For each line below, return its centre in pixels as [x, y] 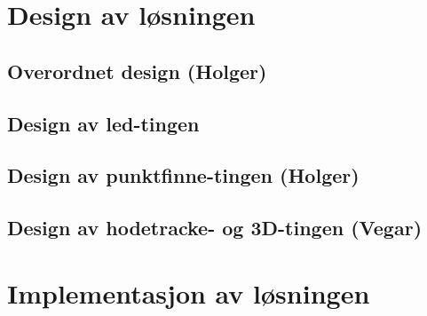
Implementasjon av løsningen [189, 292]
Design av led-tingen [103, 123]
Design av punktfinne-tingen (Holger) [183, 175]
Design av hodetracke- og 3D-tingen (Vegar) [215, 228]
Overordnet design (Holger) [137, 71]
